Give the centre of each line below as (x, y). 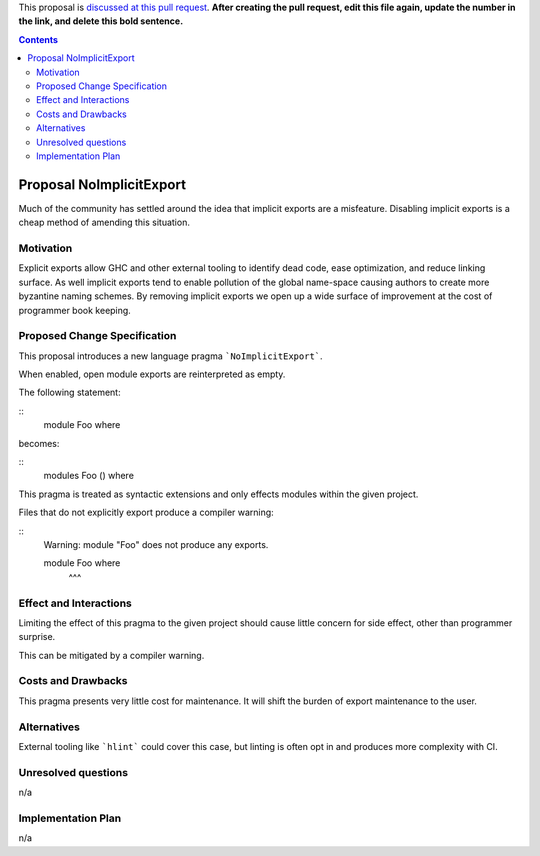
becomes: (39, 443)
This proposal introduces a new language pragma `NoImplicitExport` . (171, 356)
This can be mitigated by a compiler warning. (111, 655)
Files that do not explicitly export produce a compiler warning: (146, 512)
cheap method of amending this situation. (104, 222)
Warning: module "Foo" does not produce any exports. (156, 544)
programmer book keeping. (75, 310)
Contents (38, 39)
